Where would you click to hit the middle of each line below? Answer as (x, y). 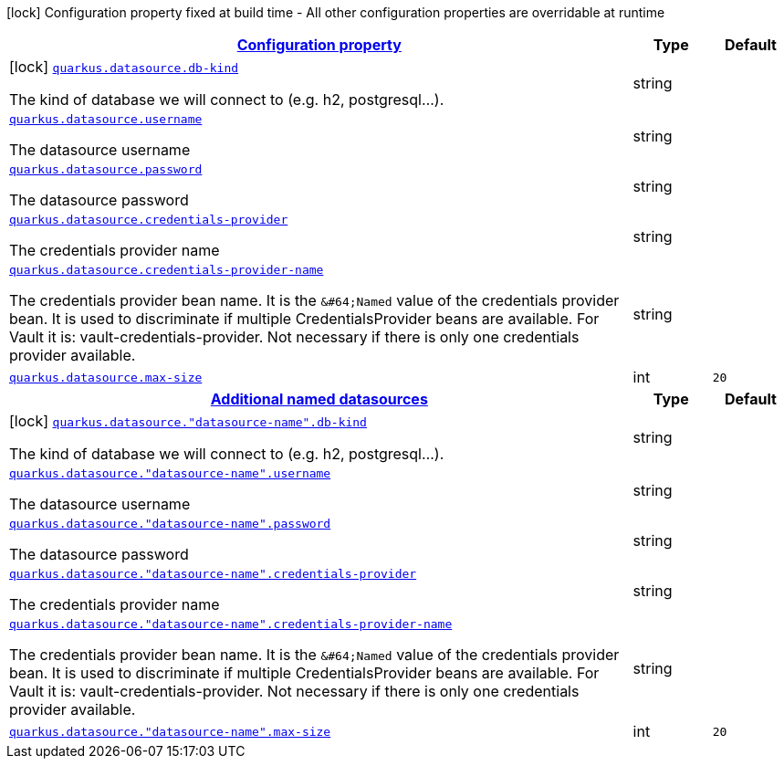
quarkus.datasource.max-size (106, 377)
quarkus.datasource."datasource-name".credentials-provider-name (231, 624)
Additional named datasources (319, 399)
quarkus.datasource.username (106, 119)
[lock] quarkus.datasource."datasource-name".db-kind (188, 421)
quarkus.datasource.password (106, 169)
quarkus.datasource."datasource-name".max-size (170, 731)
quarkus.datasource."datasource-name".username (170, 473)
